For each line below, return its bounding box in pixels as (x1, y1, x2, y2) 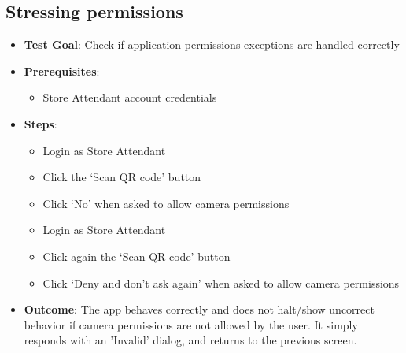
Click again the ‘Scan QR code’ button (42, 247, 231, 264)
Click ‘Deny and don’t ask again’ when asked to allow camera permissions (42, 274, 400, 291)
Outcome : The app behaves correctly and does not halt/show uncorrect (24, 301, 375, 318)
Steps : (24, 115, 57, 132)
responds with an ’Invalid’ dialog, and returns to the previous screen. (24, 332, 357, 348)
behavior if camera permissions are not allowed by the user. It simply (24, 316, 358, 333)
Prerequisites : (24, 62, 100, 79)
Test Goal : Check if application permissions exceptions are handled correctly (24, 36, 400, 53)
